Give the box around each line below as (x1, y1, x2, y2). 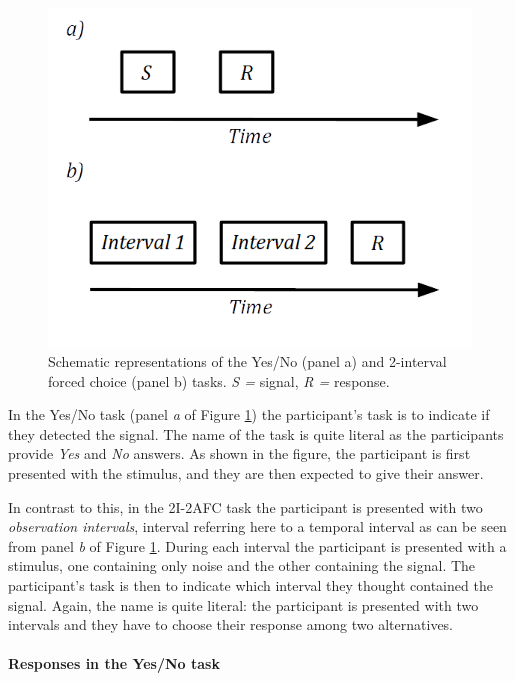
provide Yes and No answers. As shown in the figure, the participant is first (8, 443, 471, 464)
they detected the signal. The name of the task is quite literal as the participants (8, 423, 504, 444)
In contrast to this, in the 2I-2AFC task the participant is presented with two (8, 496, 483, 517)
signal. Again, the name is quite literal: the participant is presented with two (8, 594, 479, 615)
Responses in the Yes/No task (8, 653, 220, 674)
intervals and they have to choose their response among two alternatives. (8, 614, 454, 635)
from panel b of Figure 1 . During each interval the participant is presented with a (8, 535, 507, 556)
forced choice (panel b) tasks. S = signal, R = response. (48, 370, 390, 391)
